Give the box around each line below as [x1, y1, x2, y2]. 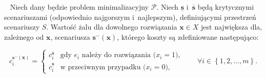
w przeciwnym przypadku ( [60, 63, 146, 71]
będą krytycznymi [197, 2, 254, 12]
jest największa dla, [201, 21, 262, 32]
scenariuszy [4, 21, 40, 32]
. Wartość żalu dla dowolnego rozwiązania [46, 21, 177, 32]
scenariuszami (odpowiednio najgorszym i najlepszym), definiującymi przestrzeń [4, 11, 256, 22]
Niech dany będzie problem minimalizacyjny [10, 2, 149, 12]
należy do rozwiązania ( [81, 51, 156, 59]
